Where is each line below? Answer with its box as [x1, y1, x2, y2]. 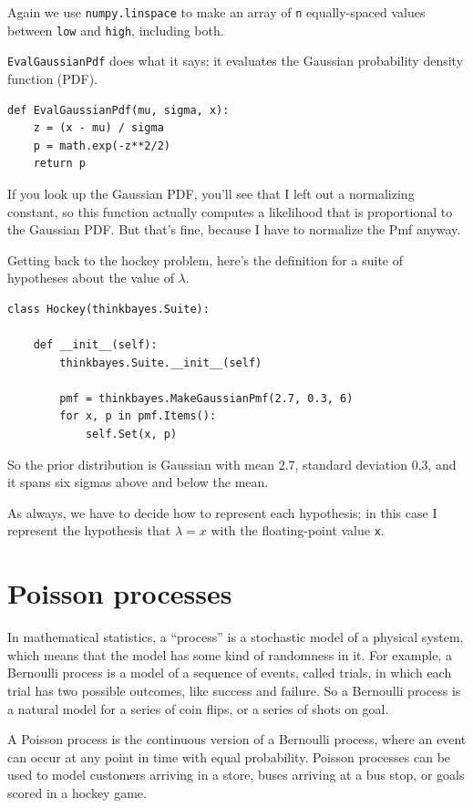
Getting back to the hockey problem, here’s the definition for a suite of [7, 250, 403, 269]
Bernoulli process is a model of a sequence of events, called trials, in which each [7, 663, 452, 682]
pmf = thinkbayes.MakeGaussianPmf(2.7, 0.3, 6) [59, 391, 354, 405]
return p [33, 157, 86, 171]
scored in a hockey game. [7, 782, 147, 802]
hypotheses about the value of [7, 268, 174, 287]
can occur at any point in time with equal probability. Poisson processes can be [7, 747, 451, 766]
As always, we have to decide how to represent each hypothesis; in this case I [7, 502, 437, 522]
